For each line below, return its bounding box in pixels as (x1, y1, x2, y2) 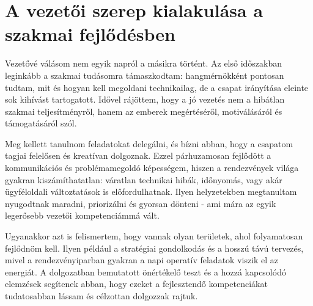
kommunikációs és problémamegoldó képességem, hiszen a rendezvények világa (5, 161, 299, 174)
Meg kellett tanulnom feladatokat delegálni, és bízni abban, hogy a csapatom (5, 137, 293, 150)
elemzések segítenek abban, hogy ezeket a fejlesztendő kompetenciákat (5, 277, 268, 290)
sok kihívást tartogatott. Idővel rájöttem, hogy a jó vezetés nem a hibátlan (5, 93, 285, 106)
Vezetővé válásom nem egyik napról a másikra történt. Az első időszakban (5, 57, 282, 70)
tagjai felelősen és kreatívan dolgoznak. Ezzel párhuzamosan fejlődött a (5, 149, 271, 162)
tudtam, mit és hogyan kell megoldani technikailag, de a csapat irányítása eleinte (5, 81, 309, 93)
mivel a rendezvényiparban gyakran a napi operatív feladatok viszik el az (5, 253, 279, 266)
